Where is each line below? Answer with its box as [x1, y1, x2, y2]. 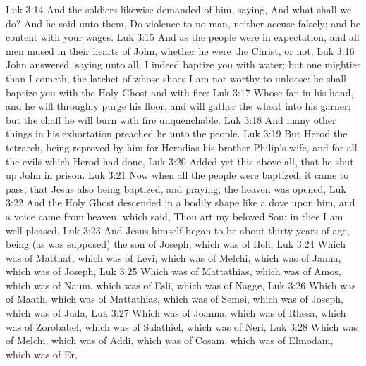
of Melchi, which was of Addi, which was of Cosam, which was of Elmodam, [6, 333, 334, 348]
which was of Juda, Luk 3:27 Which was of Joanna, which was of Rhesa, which [6, 305, 346, 320]
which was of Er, [6, 346, 78, 361]
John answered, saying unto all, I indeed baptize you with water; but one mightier [6, 57, 361, 72]
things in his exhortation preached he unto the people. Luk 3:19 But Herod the [6, 126, 348, 141]
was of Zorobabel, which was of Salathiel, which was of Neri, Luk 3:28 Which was [6, 319, 358, 334]
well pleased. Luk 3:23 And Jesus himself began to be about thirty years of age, [6, 222, 350, 237]
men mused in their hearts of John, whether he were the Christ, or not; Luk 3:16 [6, 43, 355, 58]
